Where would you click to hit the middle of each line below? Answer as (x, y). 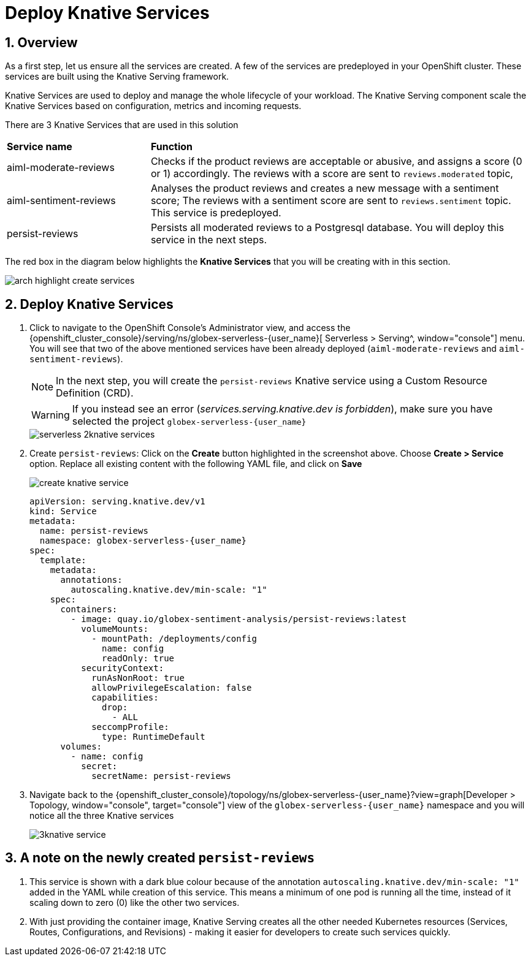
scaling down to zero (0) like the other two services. (135, 902)
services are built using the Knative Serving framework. (117, 77)
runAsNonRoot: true (138, 678)
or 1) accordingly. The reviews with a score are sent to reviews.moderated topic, (332, 174)
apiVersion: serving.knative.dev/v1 (117, 502)
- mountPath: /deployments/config (174, 639)
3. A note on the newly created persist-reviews (160, 858)
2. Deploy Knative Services (89, 304)
